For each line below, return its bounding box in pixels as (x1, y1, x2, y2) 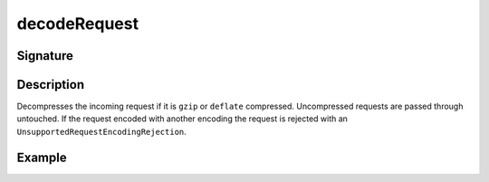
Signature (16, 48, 74, 63)
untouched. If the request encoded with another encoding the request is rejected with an (16, 113, 349, 124)
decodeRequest (16, 14, 139, 34)
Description (16, 77, 85, 92)
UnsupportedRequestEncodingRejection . (16, 126, 187, 137)
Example (16, 149, 67, 165)
